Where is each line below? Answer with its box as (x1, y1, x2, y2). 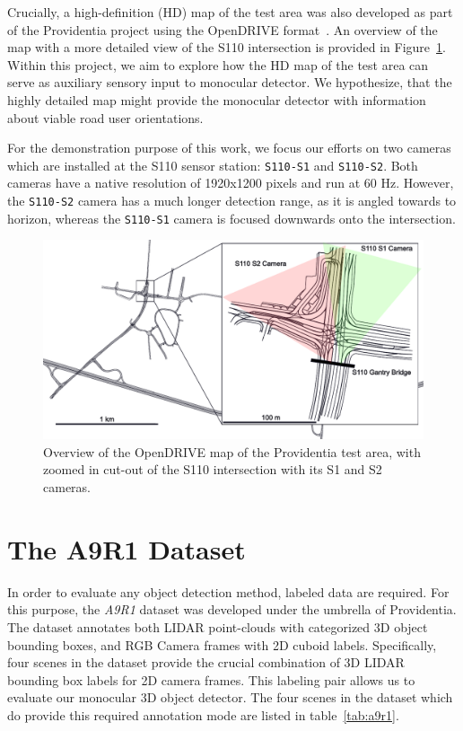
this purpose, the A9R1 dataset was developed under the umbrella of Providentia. (7, 600, 457, 619)
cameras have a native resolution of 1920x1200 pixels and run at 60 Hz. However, (7, 173, 454, 192)
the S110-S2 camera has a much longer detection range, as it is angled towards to (7, 191, 457, 209)
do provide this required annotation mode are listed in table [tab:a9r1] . (7, 705, 399, 724)
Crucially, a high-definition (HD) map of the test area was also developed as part (7, 3, 453, 21)
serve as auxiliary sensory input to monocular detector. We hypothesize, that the (7, 73, 452, 92)
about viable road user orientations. (7, 108, 204, 127)
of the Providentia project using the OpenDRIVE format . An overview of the (7, 20, 438, 39)
